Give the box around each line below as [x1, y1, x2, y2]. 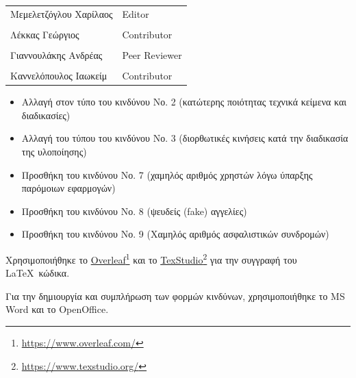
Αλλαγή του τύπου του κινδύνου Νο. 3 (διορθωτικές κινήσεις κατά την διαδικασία [21, 131, 348, 145]
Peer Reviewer [122, 47, 182, 62]
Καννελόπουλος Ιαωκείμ [10, 68, 107, 83]
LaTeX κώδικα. [5, 266, 70, 280]
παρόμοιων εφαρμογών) [21, 181, 116, 195]
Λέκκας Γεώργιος [10, 27, 79, 41]
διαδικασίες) [21, 108, 71, 122]
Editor [122, 6, 149, 21]
